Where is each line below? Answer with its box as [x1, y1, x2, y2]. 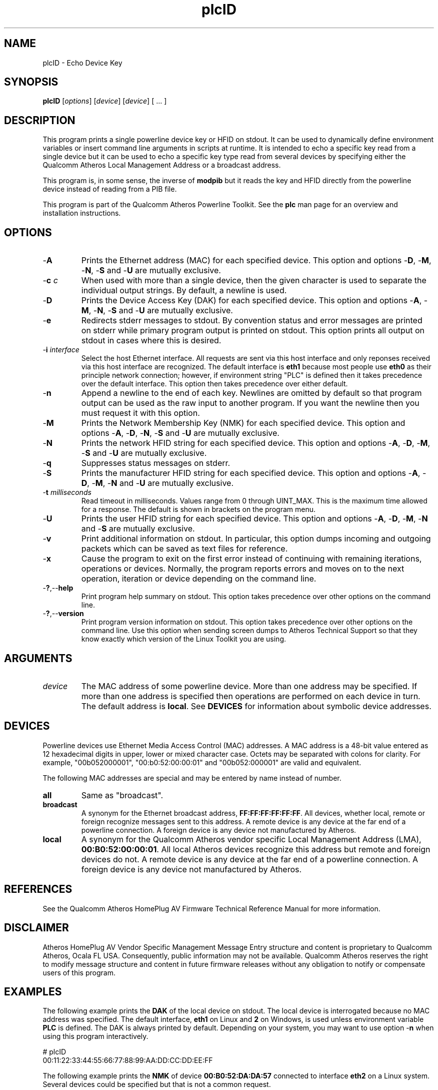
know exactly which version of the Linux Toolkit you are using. [81, 635, 286, 644]
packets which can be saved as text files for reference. [81, 543, 288, 554]
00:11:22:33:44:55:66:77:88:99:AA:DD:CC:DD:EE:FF [42, 1056, 213, 1065]
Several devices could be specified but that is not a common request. [42, 1080, 271, 1089]
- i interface [42, 345, 79, 354]
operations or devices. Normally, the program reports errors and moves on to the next [81, 564, 404, 574]
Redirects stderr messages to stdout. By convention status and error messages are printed [81, 315, 422, 326]
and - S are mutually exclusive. [81, 523, 195, 534]
